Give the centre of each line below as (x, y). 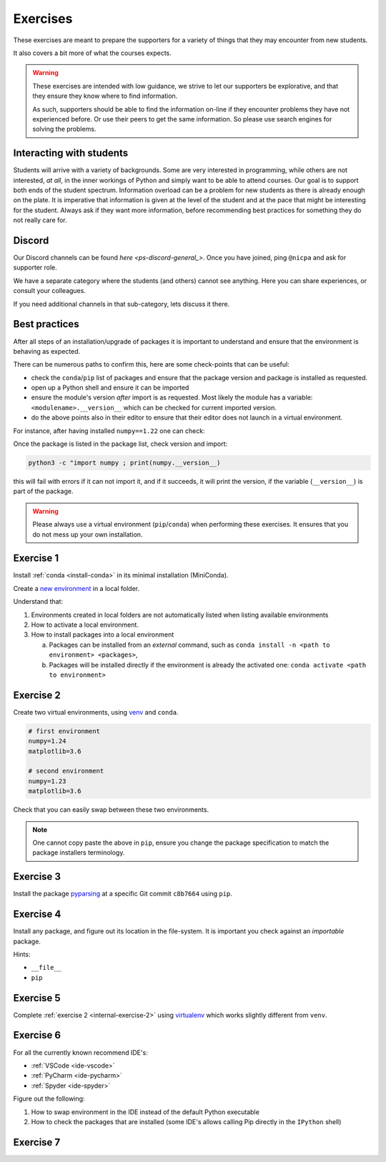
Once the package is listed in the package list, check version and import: (120, 444)
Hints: (22, 954)
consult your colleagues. (49, 291)
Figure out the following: (49, 1099)
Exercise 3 (37, 877)
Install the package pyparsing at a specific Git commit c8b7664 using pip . (123, 894)
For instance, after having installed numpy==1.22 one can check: (109, 431)
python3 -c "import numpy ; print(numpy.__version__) (124, 463)
